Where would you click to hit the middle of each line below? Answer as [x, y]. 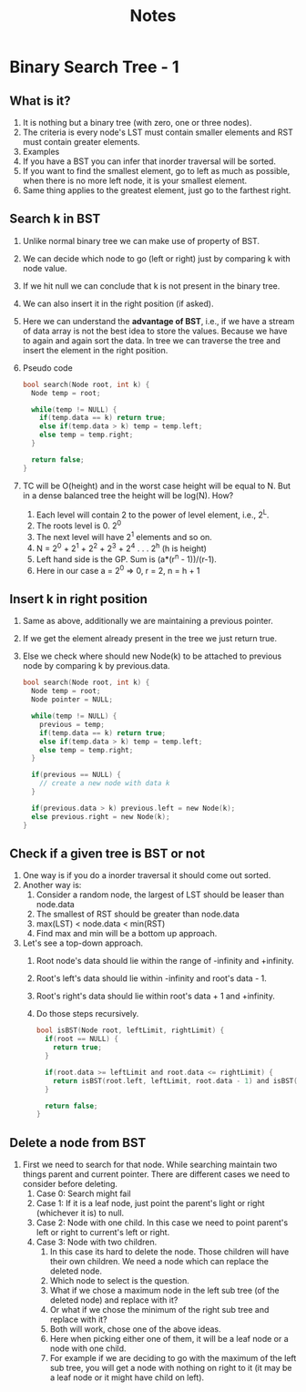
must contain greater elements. [81, 142]
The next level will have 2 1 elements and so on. [124, 536]
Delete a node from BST [78, 1143]
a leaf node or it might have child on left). [127, 1377]
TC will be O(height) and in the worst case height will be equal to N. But [157, 486]
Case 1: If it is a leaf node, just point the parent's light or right [151, 1203]
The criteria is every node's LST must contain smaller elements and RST [158, 132]
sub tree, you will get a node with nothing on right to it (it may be [171, 1368]
